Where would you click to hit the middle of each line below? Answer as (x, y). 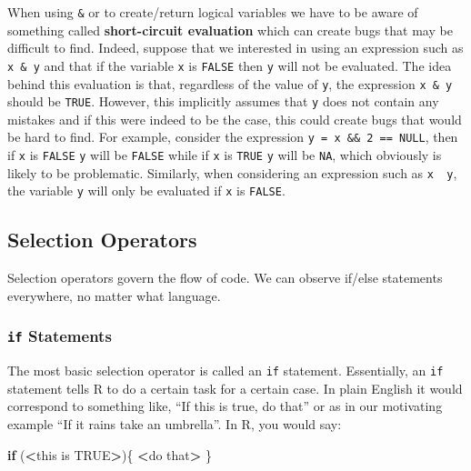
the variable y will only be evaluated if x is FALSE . (146, 190)
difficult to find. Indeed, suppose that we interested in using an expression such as (235, 48)
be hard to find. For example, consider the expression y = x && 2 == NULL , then (233, 137)
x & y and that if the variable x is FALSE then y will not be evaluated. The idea (230, 65)
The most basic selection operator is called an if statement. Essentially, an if (225, 371)
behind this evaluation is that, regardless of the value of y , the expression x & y (230, 83)
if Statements (60, 336)
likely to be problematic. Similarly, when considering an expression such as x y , (232, 172)
